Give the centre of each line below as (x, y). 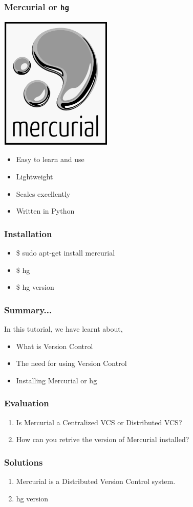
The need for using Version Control (71, 363)
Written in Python (45, 211)
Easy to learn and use (50, 159)
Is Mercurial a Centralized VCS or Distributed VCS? (99, 422)
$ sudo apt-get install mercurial (66, 252)
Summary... (28, 309)
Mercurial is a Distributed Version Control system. (96, 481)
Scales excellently (43, 193)
